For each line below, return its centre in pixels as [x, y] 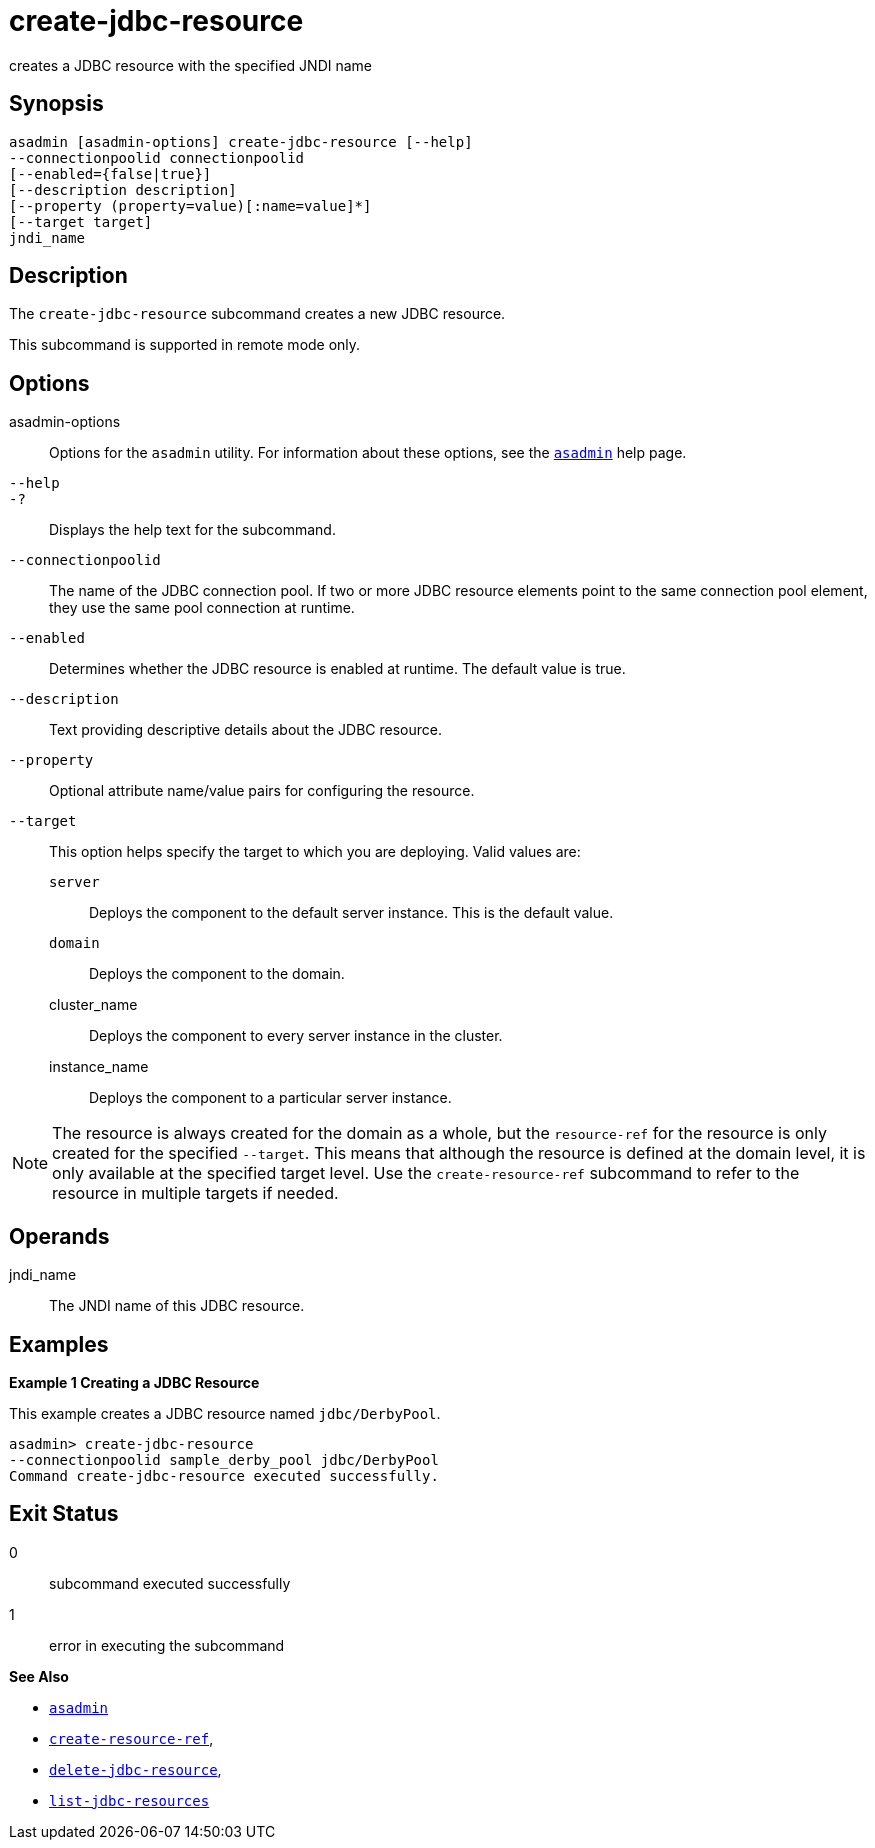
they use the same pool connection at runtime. [202, 608]
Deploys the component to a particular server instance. [270, 1098]
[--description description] [123, 189]
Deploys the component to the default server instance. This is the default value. [351, 913]
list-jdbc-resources [129, 1800]
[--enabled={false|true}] [110, 173]
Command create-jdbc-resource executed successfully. [224, 1475]
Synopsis [56, 104]
